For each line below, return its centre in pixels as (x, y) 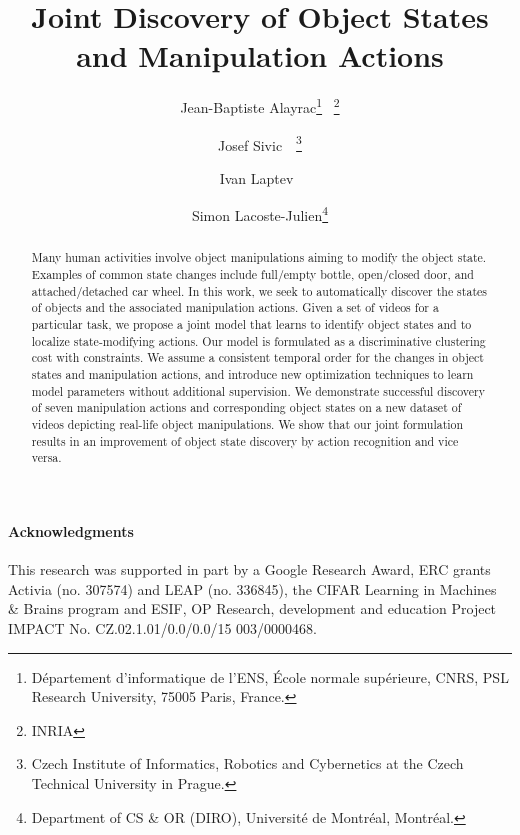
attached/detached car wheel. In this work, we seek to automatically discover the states (259, 290)
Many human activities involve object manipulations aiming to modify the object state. (259, 257)
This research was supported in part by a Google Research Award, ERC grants (249, 569)
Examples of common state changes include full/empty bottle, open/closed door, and (252, 274)
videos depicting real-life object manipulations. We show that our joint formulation (247, 424)
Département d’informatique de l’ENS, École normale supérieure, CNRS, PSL (270, 676)
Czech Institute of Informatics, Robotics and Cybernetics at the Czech (247, 763)
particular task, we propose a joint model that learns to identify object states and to (251, 324)
